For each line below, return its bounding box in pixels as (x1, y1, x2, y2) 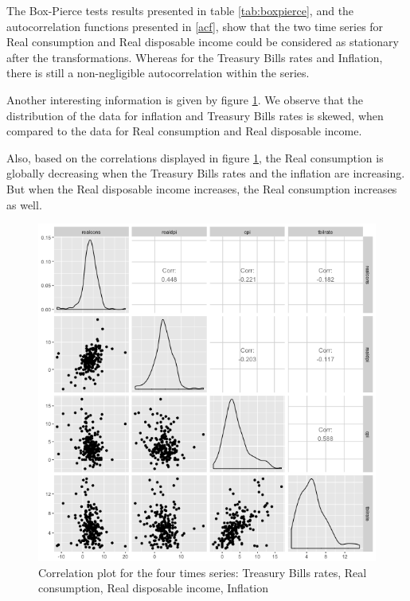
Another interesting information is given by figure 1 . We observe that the (6, 91, 364, 107)
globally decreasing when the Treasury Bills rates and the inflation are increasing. (6, 165, 405, 181)
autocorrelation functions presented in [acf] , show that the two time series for (6, 18, 384, 34)
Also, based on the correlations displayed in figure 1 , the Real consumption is (6, 149, 384, 166)
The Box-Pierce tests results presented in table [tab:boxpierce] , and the (6, 2, 354, 18)
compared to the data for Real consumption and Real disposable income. (6, 123, 362, 139)
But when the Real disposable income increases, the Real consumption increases (6, 180, 397, 197)
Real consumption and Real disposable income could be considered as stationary (6, 33, 399, 50)
